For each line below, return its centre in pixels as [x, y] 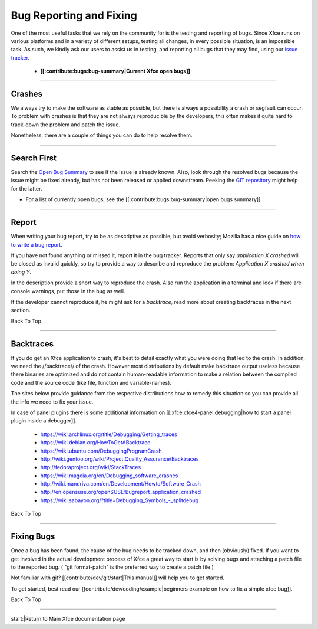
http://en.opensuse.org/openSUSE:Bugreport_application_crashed [121, 492]
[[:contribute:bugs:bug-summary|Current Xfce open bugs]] [115, 71]
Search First [34, 158]
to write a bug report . [37, 244]
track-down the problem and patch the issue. [66, 125]
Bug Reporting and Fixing [74, 15]
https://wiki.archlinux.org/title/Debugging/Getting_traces [109, 434]
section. [21, 310]
